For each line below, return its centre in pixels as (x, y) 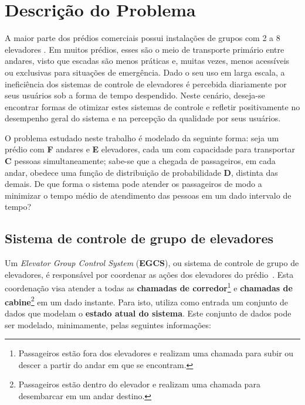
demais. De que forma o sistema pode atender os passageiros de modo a (133, 184)
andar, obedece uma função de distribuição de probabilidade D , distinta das (141, 172)
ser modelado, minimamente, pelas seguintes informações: (108, 324)
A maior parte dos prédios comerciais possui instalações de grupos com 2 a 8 (143, 38)
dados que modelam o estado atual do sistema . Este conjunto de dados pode (148, 313)
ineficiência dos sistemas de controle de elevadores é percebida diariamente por (146, 84)
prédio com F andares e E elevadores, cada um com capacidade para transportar (150, 149)
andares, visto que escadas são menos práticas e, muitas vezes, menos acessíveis (147, 61)
